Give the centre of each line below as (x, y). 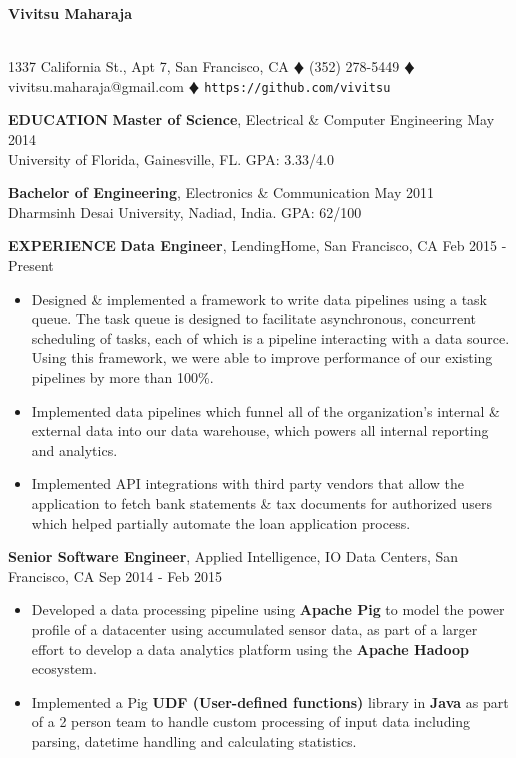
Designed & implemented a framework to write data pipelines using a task (259, 298)
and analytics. (74, 449)
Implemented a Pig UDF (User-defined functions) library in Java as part (270, 701)
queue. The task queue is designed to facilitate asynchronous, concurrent (254, 318)
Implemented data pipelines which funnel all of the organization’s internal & (265, 410)
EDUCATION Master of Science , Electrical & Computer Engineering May (251, 119)
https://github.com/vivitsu (297, 87)
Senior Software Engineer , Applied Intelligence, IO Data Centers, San (233, 556)
